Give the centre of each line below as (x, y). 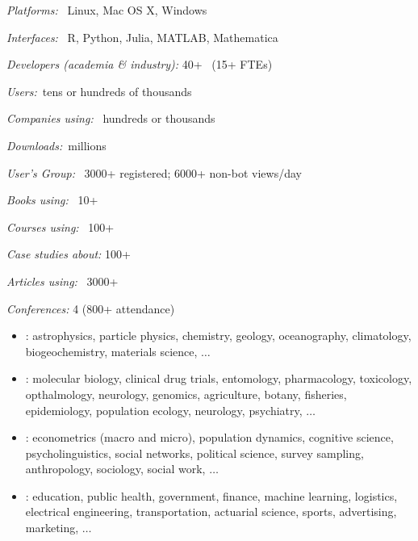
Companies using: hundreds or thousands (111, 118)
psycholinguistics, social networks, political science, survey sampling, (194, 453)
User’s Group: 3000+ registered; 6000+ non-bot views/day (154, 172)
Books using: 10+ (52, 200)
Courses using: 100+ (61, 226)
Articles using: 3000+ (63, 281)
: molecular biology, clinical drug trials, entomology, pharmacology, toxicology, (219, 378)
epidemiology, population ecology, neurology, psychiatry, (164, 410)
